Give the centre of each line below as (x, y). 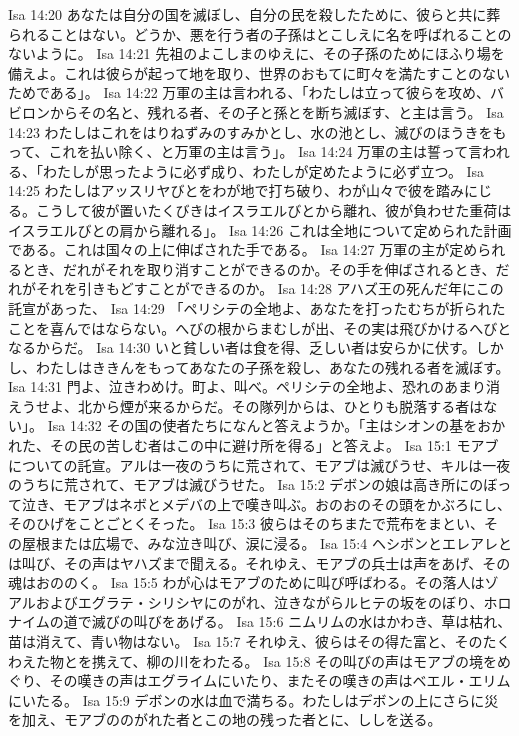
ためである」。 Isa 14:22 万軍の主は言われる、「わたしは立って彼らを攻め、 (249, 92)
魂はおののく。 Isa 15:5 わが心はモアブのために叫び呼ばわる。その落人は (246, 582)
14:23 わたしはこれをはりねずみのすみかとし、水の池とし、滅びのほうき (243, 131)
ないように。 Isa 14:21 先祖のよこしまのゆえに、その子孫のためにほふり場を (256, 53)
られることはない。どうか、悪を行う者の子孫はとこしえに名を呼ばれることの (260, 33)
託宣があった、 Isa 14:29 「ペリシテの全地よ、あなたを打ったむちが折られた (257, 307)
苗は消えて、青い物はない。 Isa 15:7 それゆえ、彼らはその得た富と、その (245, 641)
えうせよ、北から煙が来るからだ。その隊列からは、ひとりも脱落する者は (246, 405)
